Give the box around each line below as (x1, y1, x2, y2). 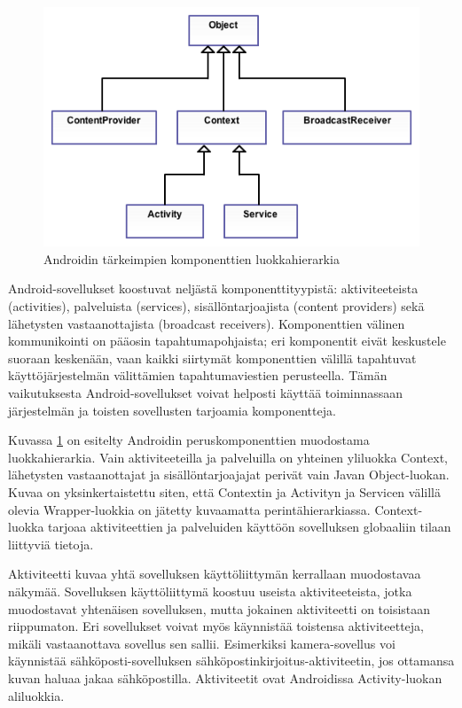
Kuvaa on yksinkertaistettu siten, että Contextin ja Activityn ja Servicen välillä (8, 483, 441, 502)
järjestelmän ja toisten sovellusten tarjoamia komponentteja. (8, 401, 336, 419)
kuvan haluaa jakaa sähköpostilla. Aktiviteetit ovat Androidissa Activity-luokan (8, 668, 442, 687)
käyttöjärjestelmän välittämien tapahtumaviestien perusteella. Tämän (8, 366, 388, 385)
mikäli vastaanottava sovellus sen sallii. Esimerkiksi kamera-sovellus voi (8, 634, 395, 652)
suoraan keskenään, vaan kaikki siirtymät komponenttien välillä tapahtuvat (8, 348, 417, 367)
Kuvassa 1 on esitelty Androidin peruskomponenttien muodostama (8, 431, 370, 449)
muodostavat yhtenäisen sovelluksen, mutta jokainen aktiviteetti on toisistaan (8, 599, 431, 618)
